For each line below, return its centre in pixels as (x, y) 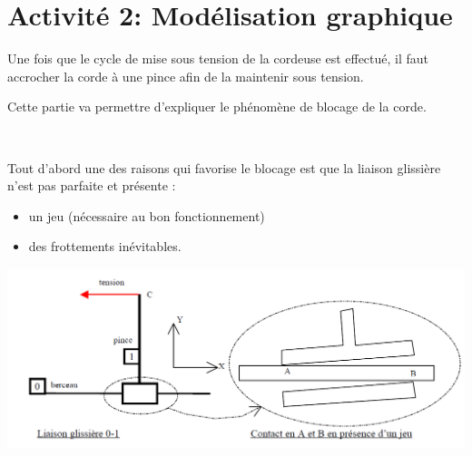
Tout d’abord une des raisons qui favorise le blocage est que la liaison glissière (224, 167)
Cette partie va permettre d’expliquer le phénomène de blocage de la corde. (217, 107)
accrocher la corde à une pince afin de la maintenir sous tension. (186, 76)
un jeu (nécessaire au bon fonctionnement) (147, 215)
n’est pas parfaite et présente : (92, 185)
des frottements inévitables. (105, 246)
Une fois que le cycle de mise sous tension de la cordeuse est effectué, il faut (218, 58)
